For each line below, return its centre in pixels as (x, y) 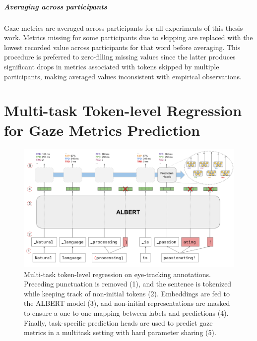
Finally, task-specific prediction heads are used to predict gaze (118, 322)
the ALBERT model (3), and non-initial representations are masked (127, 303)
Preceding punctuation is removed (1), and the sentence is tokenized (128, 284)
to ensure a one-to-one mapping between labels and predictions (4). (126, 313)
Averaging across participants (56, 6)
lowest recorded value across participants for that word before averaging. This (122, 47)
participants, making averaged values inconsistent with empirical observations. (123, 76)
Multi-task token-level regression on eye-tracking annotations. (117, 274)
